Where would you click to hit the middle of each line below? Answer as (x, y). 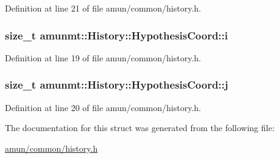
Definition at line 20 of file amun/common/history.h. (103, 107)
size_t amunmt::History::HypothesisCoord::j (117, 85)
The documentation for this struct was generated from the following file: (140, 128)
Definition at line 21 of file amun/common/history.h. (103, 8)
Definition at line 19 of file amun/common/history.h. (103, 57)
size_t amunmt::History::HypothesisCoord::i (117, 35)
